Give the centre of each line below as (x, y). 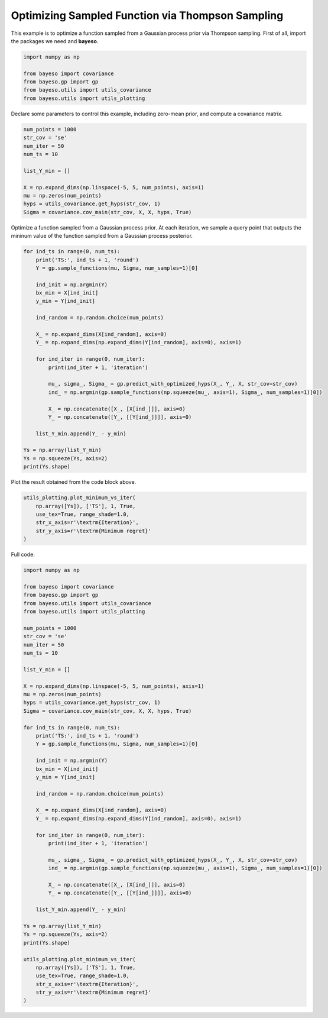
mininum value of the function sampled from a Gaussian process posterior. (102, 236)
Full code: (23, 555)
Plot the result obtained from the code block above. (74, 482)
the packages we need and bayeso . (55, 41)
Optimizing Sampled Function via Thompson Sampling (147, 15)
